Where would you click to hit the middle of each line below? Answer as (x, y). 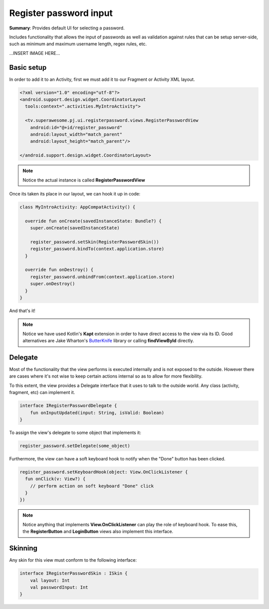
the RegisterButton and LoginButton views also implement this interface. (98, 532)
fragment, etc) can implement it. (42, 393)
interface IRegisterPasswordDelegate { (68, 406)
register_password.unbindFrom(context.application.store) (102, 277)
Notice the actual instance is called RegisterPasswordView (84, 180)
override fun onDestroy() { (59, 270)
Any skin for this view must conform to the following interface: (73, 560)
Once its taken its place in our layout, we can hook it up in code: (75, 194)
